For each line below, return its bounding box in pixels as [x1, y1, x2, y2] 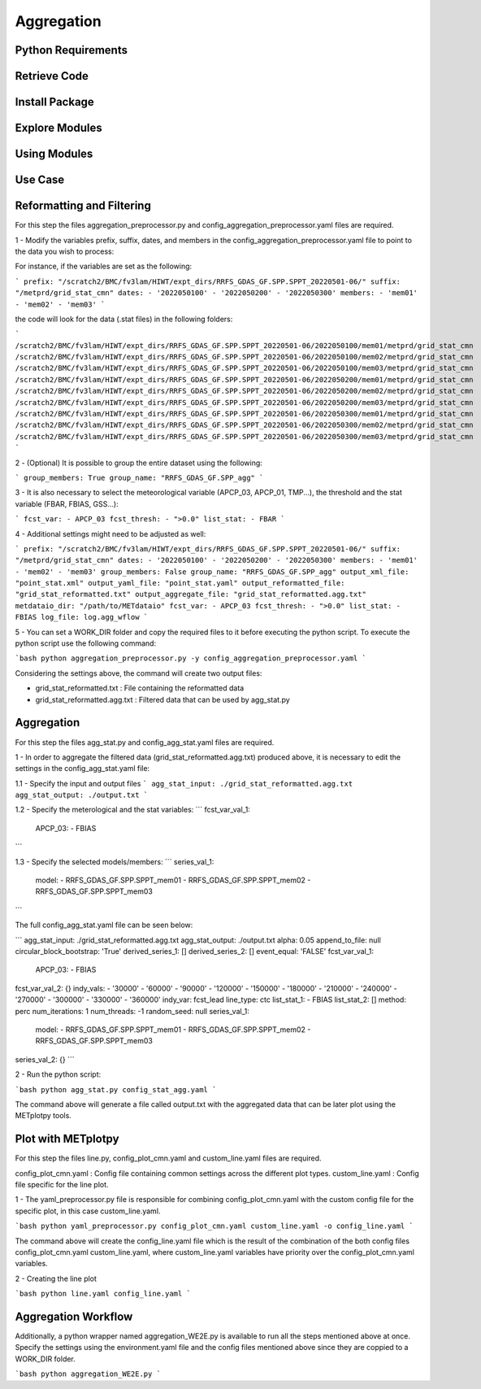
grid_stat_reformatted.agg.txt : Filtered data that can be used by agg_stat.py [35, 694, 290, 704]
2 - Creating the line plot [15, 1274, 97, 1283]
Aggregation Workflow [15, 1309, 133, 1323]
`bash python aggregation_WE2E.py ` [15, 1369, 162, 1378]
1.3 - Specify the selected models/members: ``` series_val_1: [15, 856, 214, 866]
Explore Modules [15, 121, 102, 135]
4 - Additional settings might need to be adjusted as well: [15, 529, 206, 538]
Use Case [15, 173, 65, 187]
